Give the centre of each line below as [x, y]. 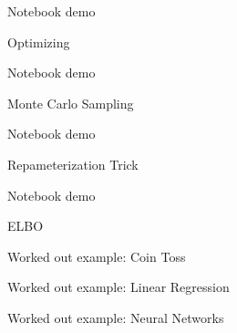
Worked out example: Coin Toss [97, 256]
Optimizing [39, 42]
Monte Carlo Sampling [71, 103]
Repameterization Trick [73, 164]
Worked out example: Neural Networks [116, 317]
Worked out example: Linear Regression [118, 287]
